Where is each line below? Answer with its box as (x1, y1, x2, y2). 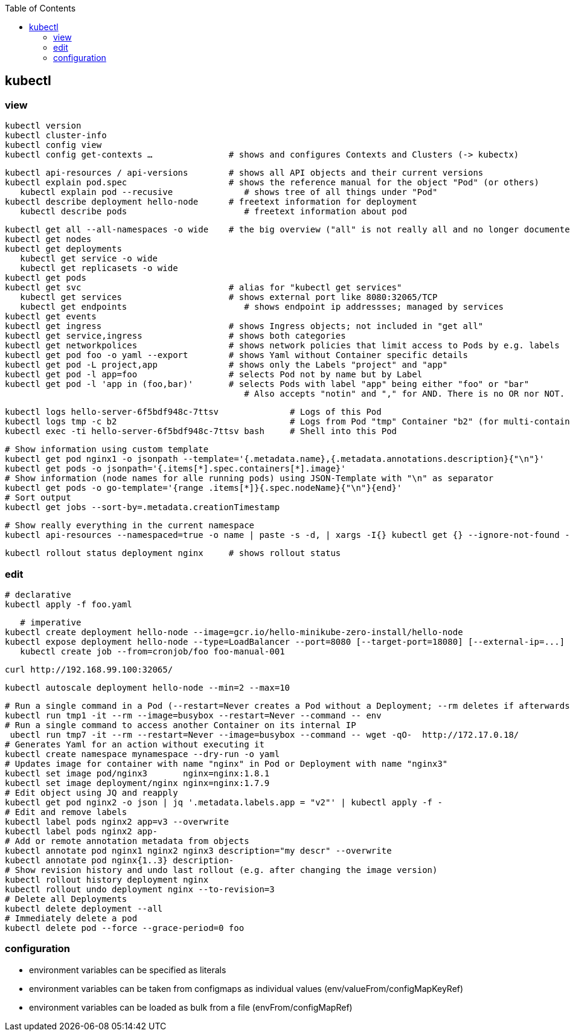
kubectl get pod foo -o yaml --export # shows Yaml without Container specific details (5, 350, 469, 360)
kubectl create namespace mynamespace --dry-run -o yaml (5, 749, 280, 759)
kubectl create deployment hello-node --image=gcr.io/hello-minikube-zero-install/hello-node (5, 627, 463, 637)
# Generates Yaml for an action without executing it (5, 739, 264, 749)
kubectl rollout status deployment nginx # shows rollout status (5, 548, 341, 558)
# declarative (5, 589, 71, 600)
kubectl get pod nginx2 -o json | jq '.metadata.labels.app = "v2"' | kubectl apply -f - (5, 797, 443, 807)
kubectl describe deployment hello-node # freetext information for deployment (5, 197, 417, 207)
